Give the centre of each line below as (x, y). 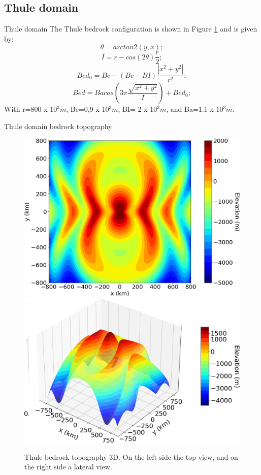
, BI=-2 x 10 (138, 109)
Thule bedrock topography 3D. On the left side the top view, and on (131, 456)
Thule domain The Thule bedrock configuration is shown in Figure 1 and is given (131, 29)
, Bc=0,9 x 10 (88, 109)
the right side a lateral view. (68, 467)
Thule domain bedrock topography (58, 126)
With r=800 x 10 (31, 109)
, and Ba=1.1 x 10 (195, 109)
